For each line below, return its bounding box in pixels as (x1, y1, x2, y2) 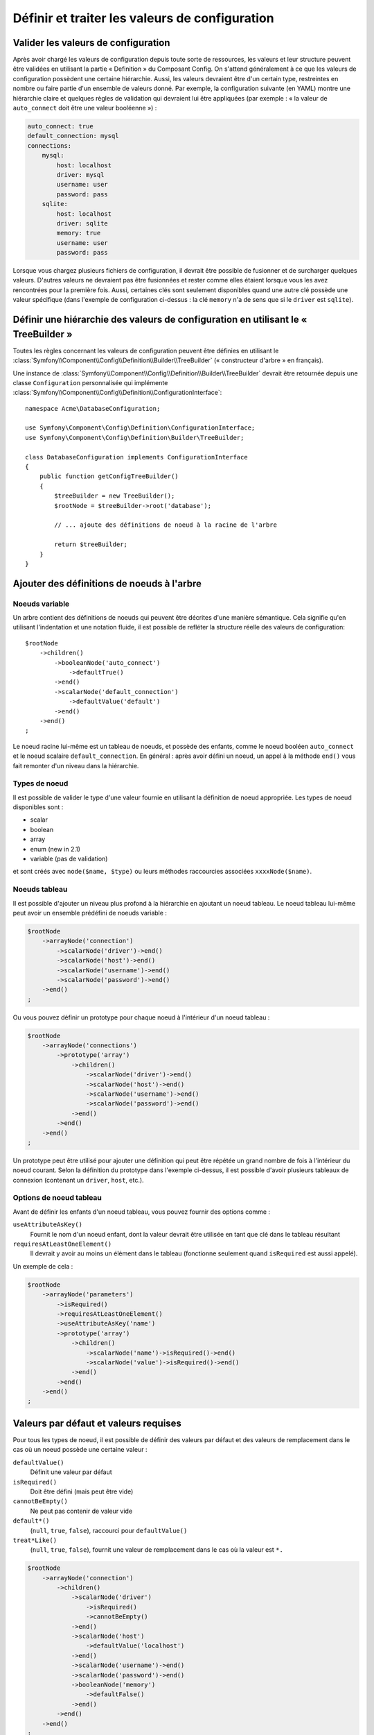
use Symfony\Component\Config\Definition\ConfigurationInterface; (25, 424, 256, 432)
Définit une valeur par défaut (30, 1468, 112, 1476)
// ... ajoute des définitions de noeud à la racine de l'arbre (54, 521, 277, 529)
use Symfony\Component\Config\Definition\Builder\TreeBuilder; (25, 434, 244, 441)
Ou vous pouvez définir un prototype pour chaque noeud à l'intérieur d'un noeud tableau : (12, 1013, 270, 1022)
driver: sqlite (56, 219, 109, 227)
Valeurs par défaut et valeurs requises (12, 1417, 181, 1429)
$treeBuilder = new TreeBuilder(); (54, 492, 175, 500)
